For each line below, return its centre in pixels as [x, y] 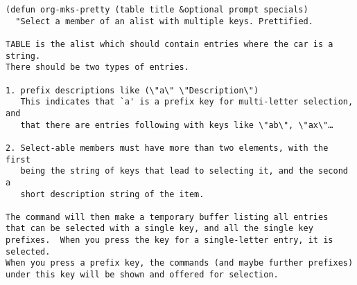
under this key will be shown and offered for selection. [142, 275]
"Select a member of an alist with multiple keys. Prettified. [164, 21]
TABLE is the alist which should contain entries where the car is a [169, 44]
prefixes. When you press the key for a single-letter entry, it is [169, 240]
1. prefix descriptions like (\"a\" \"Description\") [132, 90]
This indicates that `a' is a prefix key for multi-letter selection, [187, 102]
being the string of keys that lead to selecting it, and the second [184, 171]
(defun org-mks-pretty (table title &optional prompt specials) [157, 10]
